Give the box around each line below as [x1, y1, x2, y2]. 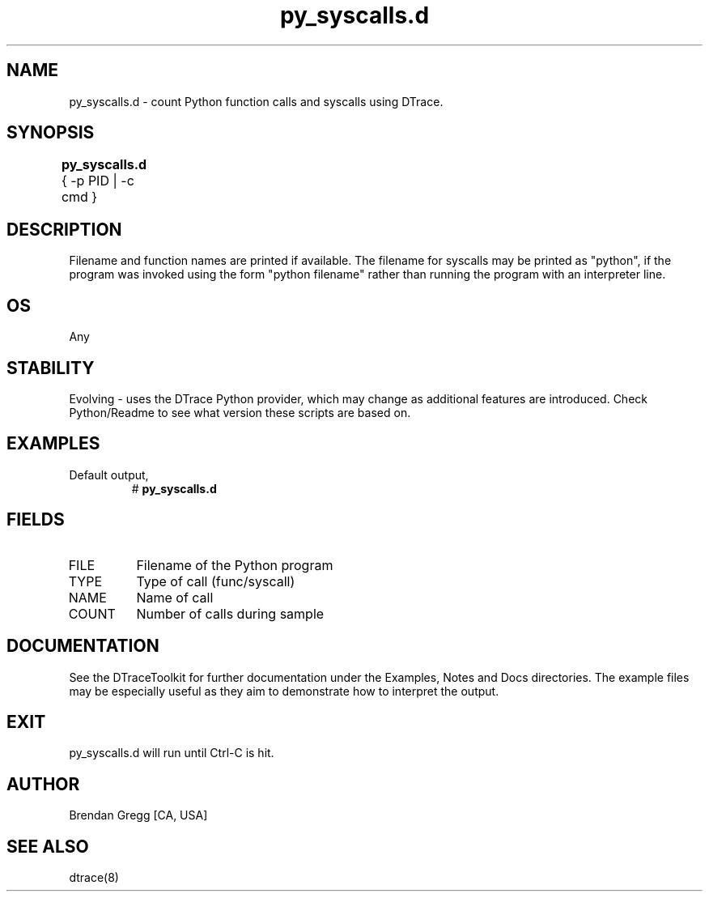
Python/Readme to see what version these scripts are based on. [69, 405, 411, 419]
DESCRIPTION [6, 219, 122, 240]
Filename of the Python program [136, 556, 333, 573]
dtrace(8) [69, 870, 119, 885]
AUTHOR [6, 773, 80, 794]
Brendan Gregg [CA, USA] [69, 808, 208, 823]
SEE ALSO [6, 836, 89, 857]
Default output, [69, 467, 149, 482]
